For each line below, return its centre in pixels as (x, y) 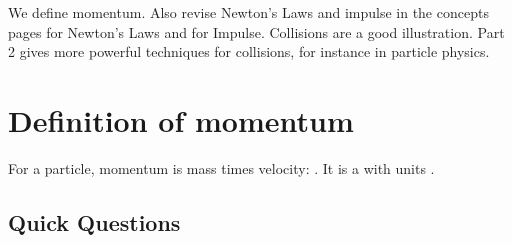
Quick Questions (94, 221)
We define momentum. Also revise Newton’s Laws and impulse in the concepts (248, 12)
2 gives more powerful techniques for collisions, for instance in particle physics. (249, 51)
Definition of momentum (181, 119)
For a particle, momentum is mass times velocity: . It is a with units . (221, 167)
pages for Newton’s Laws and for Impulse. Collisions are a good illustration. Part (256, 31)
